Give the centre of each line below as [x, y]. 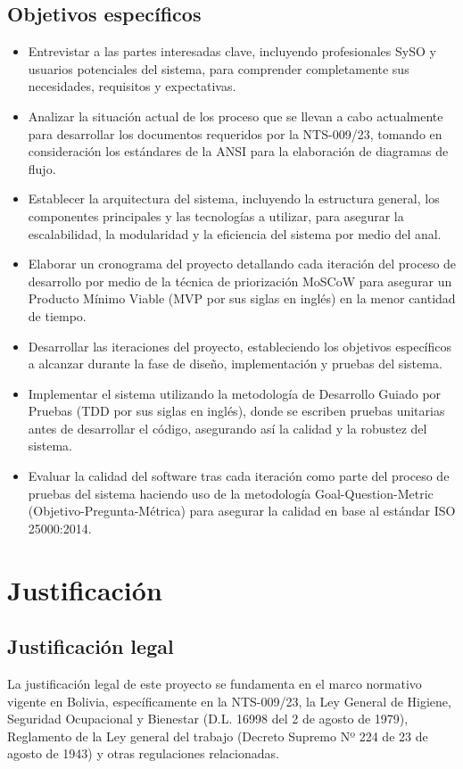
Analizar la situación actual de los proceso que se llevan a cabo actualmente [236, 116]
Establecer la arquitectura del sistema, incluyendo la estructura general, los [234, 198]
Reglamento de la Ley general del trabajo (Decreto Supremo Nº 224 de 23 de [218, 736]
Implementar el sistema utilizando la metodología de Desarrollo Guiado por [235, 393]
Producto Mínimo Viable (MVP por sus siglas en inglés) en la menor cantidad [242, 298]
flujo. [42, 168]
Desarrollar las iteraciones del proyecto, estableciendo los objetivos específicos [240, 346]
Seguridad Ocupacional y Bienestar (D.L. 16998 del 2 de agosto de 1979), [208, 719]
